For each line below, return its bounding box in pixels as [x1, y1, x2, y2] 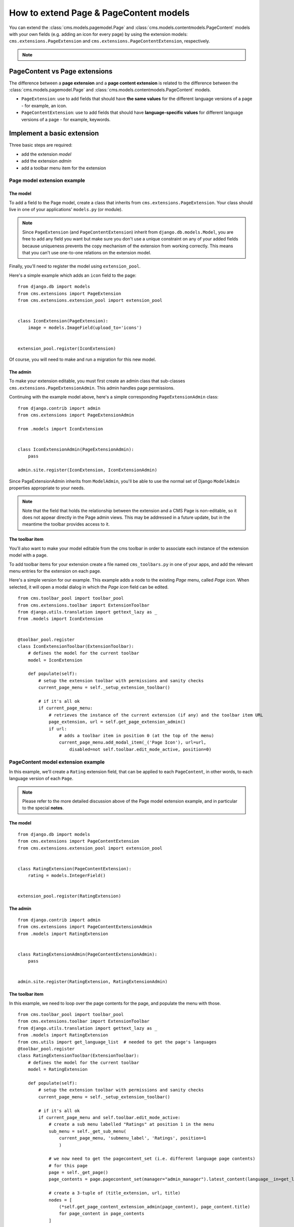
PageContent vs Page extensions [9, 67, 113, 76]
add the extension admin [21, 158, 72, 164]
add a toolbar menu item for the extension [21, 165, 106, 171]
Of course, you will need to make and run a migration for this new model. [9, 356, 156, 363]
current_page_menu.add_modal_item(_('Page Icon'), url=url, [59, 740, 207, 746]
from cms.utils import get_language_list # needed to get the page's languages [18, 1039, 217, 1045]
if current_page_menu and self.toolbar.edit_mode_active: [38, 1115, 181, 1120]
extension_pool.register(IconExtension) [18, 346, 116, 351]
